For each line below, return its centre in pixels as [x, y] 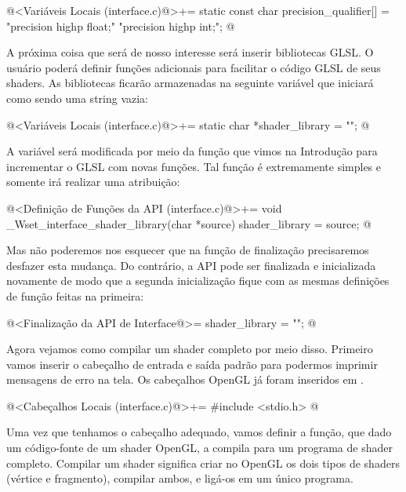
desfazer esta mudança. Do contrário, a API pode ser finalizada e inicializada [191, 265]
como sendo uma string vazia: [78, 98]
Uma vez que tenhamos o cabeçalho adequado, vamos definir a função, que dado [199, 432]
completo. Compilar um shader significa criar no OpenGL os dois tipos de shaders [203, 463]
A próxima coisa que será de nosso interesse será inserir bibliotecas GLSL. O [190, 52]
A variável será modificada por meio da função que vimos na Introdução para [192, 151]
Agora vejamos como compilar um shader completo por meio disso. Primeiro [190, 349]
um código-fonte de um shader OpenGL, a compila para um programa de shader [199, 448]
